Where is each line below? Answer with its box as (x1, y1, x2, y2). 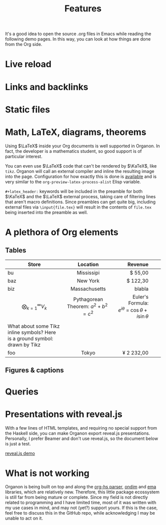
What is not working (5, 468, 90, 479)
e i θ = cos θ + (118, 306, 147, 314)
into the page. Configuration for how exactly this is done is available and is (5, 174, 157, 179)
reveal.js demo (5, 450, 36, 456)
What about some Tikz (7, 323, 60, 330)
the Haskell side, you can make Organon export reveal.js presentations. (5, 430, 150, 436)
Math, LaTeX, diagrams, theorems (5, 127, 147, 137)
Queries (5, 386, 39, 397)
